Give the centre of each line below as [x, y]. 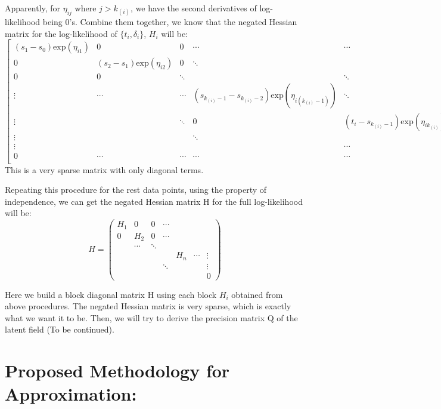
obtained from [257, 294]
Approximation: [71, 394]
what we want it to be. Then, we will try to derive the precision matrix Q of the [151, 317]
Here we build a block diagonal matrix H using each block [111, 294]
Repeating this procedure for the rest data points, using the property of [136, 190]
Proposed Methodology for [117, 370]
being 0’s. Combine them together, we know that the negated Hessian [170, 22]
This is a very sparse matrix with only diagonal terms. [104, 169]
